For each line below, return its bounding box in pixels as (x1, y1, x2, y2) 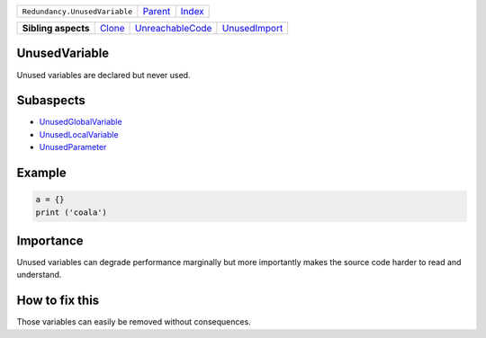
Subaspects (16, 93, 85, 108)
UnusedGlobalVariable (39, 117, 122, 128)
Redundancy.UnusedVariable (22, 6, 133, 16)
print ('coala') (35, 207, 108, 218)
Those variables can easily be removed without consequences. (16, 316, 251, 327)
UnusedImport (221, 22, 283, 34)
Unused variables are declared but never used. (16, 69, 191, 80)
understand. (16, 270, 62, 280)
